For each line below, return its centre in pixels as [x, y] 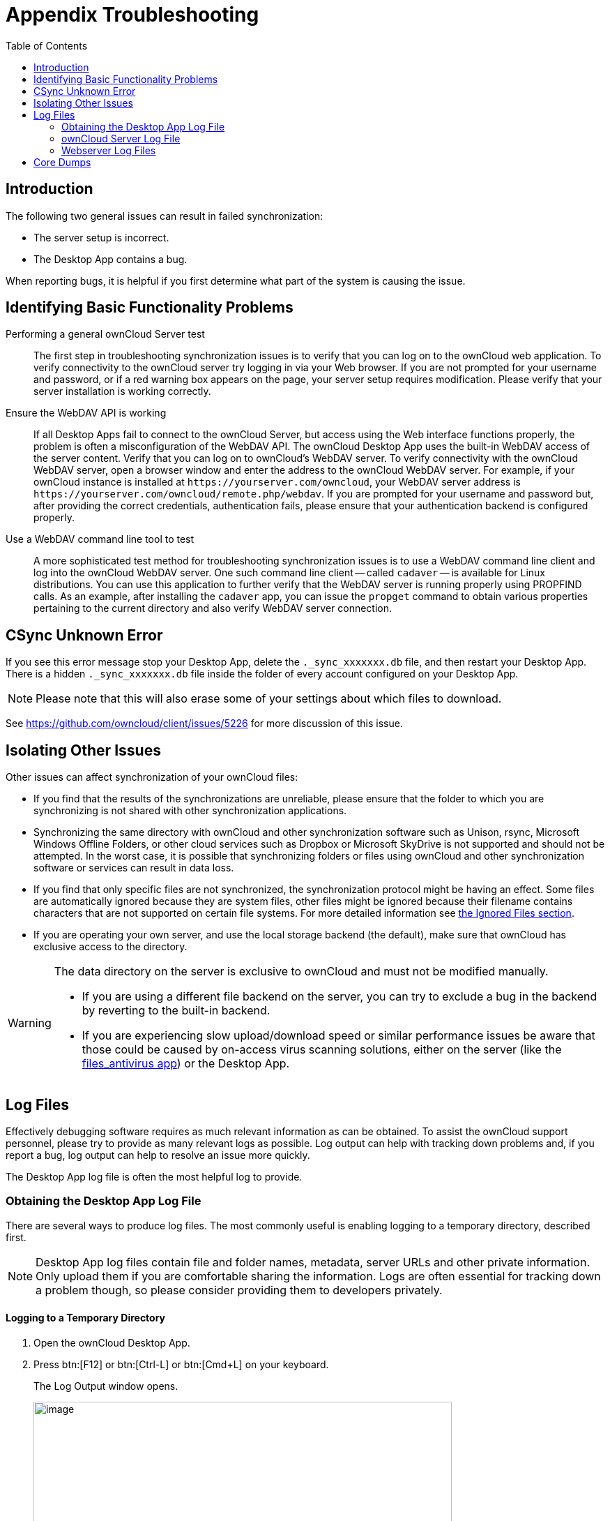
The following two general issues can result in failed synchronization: [165, 216]
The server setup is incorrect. [101, 237]
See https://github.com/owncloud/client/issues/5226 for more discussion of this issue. [204, 724]
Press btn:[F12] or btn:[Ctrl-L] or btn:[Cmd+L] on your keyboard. [181, 1364]
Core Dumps [62, 162]
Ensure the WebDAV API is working [86, 413]
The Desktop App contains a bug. [110, 259]
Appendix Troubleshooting [132, 15]
